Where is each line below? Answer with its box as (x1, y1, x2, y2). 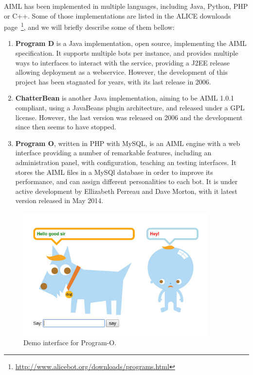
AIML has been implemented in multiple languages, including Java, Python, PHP (4, 1, 248, 11)
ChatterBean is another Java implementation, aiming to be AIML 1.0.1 (15, 93, 235, 103)
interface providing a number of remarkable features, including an (15, 147, 212, 158)
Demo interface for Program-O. (23, 337, 117, 348)
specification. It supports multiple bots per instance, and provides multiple (15, 48, 238, 58)
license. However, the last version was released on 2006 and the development (15, 112, 243, 122)
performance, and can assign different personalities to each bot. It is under (15, 176, 238, 187)
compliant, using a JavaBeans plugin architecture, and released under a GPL (15, 103, 245, 112)
